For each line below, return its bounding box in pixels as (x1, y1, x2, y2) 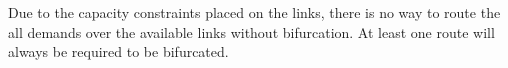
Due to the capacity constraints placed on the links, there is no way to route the (8, 2, 501, 22)
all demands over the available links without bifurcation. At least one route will (8, 21, 495, 42)
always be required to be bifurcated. (8, 41, 229, 62)
